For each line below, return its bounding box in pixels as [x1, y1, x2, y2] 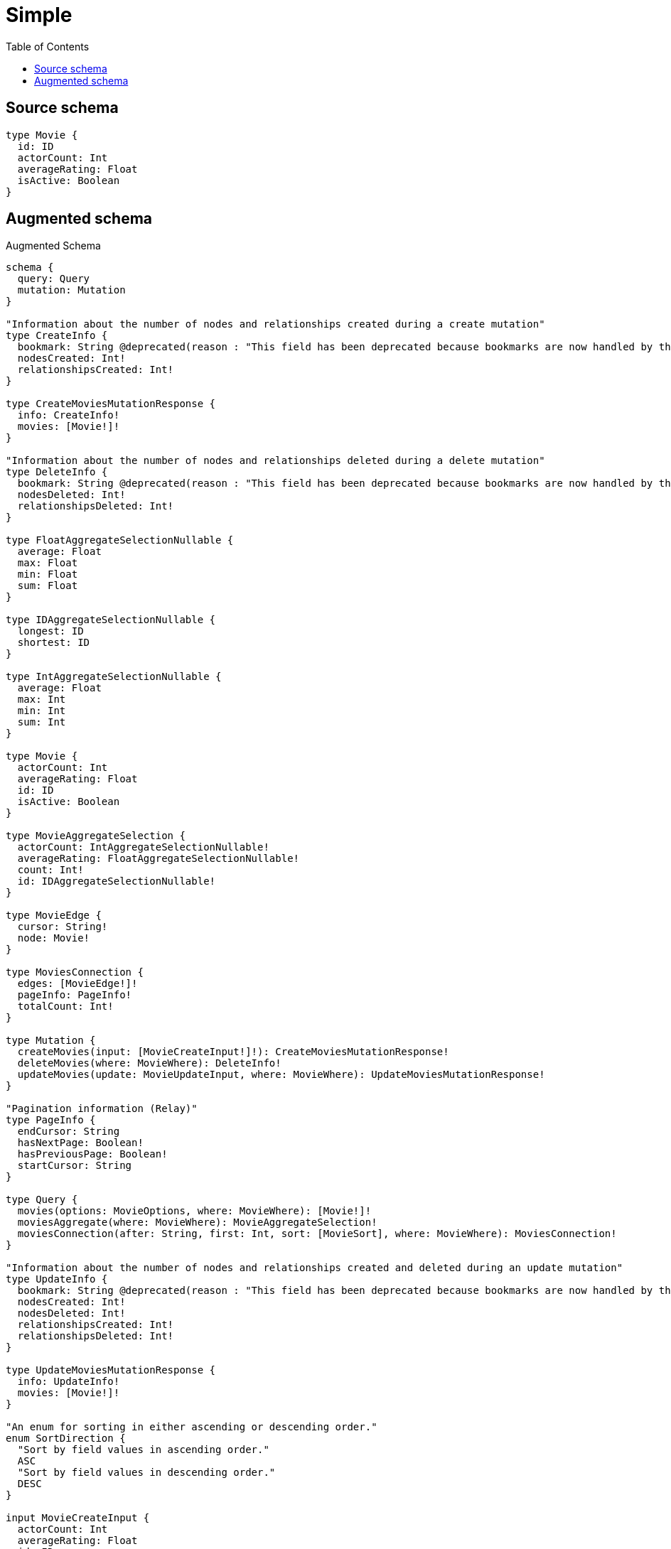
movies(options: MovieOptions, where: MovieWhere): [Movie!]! [17, 1205, 372, 1217]
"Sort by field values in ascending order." [17, 1444, 269, 1456]
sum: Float [17, 580, 78, 592]
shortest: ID [17, 637, 90, 649]
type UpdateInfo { [6, 1273, 108, 1285]
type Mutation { [6, 1035, 96, 1047]
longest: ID [17, 625, 84, 637]
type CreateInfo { [6, 330, 108, 342]
